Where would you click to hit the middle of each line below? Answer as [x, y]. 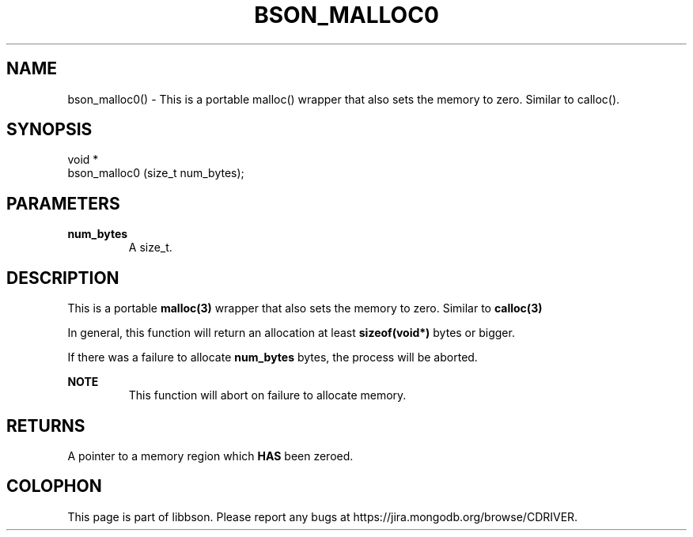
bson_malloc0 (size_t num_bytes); [156, 173]
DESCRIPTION [63, 278]
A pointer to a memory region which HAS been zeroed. [210, 456]
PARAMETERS [63, 203]
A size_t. [150, 248]
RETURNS [46, 425]
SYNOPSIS [49, 130]
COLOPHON [54, 486]
